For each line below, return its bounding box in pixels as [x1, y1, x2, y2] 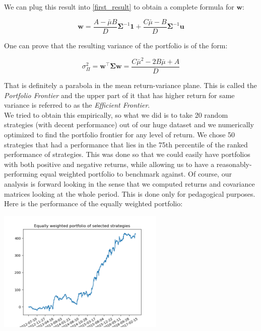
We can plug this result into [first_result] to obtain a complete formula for [4, 2, 234, 12]
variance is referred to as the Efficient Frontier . [4, 100, 150, 110]
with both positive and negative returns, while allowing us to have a [4, 158, 215, 169]
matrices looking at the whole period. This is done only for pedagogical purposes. [4, 188, 255, 199]
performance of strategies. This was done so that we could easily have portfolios [4, 149, 250, 159]
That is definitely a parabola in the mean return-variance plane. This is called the [4, 80, 257, 91]
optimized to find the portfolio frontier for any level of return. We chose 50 [4, 129, 235, 139]
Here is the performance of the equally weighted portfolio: [4, 198, 183, 209]
